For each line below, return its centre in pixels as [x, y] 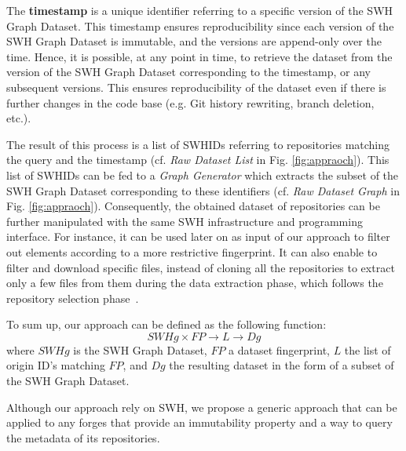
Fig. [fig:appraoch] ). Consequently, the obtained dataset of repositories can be [193, 206]
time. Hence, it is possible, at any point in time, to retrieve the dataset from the [199, 56]
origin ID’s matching [56, 365]
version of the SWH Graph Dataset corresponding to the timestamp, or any [188, 72]
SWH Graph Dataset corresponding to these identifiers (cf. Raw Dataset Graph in [203, 190]
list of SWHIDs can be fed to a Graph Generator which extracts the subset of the [203, 175]
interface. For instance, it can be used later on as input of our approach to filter [198, 236]
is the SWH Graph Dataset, [140, 349]
